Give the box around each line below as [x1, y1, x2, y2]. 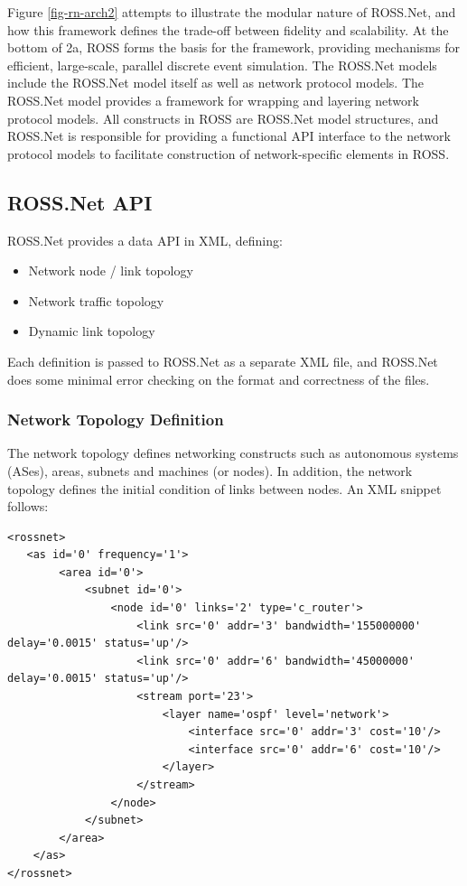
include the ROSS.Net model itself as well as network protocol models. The [7, 73, 424, 92]
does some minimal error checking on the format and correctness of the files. [7, 369, 430, 388]
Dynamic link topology [28, 322, 155, 340]
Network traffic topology [28, 291, 164, 310]
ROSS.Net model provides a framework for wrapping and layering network [7, 90, 419, 109]
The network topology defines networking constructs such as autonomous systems [7, 443, 459, 462]
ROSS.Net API [7, 188, 153, 216]
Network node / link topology [28, 261, 193, 280]
